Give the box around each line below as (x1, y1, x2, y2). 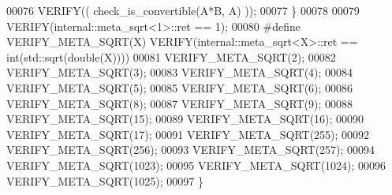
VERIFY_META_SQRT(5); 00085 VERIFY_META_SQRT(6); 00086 (6, 79, 353, 96)
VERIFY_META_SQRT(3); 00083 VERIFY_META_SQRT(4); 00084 (6, 64, 353, 81)
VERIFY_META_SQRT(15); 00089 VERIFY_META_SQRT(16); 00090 (6, 111, 364, 127)
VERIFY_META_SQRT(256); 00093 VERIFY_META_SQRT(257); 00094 (6, 141, 375, 158)
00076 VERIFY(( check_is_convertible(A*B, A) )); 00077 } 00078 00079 (6, 2, 360, 18)
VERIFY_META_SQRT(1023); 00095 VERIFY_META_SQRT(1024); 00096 (6, 156, 386, 173)
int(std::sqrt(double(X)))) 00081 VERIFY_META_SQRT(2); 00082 (6, 48, 336, 65)
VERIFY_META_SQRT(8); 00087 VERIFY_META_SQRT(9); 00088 (6, 95, 353, 111)
